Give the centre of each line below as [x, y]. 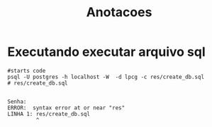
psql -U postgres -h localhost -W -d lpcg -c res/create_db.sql [106, 77]
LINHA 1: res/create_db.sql [49, 114]
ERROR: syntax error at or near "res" [66, 108]
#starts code [27, 71]
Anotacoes [119, 12]
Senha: [17, 102]
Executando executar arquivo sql [106, 52]
